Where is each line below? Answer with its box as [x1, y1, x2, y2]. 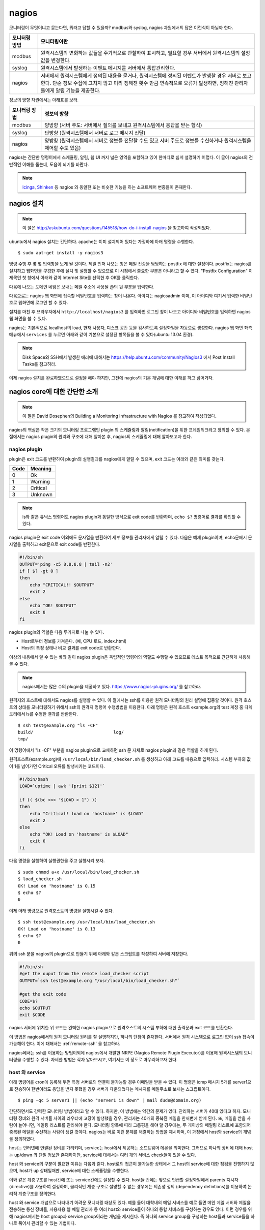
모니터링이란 [40, 38, 68, 45]
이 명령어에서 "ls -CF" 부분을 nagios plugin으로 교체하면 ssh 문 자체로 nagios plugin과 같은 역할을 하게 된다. [9, 747, 218, 753]
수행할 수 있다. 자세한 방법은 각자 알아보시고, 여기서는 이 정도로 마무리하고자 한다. [22, 1057, 178, 1062]
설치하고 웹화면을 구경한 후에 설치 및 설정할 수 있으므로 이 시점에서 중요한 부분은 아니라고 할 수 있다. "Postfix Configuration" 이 [9, 268, 253, 274]
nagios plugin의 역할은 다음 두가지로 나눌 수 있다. [9, 629, 105, 635]
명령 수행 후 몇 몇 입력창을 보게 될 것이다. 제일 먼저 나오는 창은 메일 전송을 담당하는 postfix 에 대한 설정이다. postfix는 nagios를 [9, 261, 252, 267]
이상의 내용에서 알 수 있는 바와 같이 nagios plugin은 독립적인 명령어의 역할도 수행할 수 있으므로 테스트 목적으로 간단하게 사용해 [9, 654, 251, 660]
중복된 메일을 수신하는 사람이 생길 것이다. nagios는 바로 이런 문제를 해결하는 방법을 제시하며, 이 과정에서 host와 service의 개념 [9, 1129, 251, 1135]
